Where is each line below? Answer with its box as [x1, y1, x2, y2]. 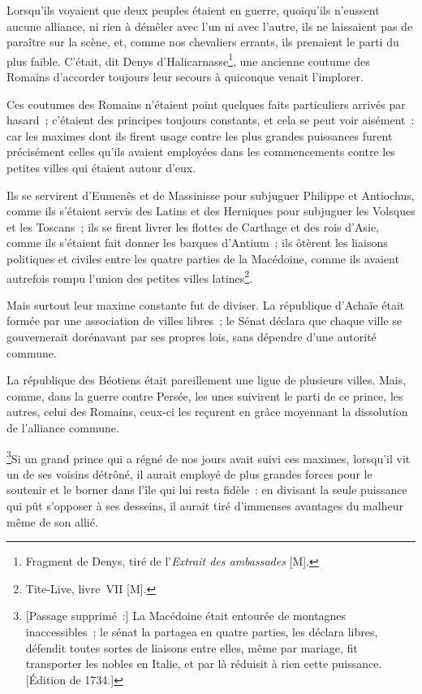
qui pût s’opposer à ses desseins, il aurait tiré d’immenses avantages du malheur [6, 497, 403, 514]
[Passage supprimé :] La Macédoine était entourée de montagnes [25, 607, 347, 624]
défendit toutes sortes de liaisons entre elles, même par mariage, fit [25, 639, 358, 656]
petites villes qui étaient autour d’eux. [6, 159, 196, 176]
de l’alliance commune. [6, 419, 119, 436]
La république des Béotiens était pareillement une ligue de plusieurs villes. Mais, [6, 371, 407, 388]
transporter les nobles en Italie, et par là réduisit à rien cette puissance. [25, 655, 382, 672]
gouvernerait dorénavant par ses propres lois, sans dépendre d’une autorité [6, 328, 377, 345]
